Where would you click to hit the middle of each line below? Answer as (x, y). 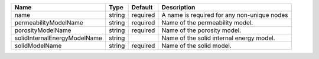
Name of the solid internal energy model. (218, 38)
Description (178, 7)
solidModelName (38, 46)
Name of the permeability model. (207, 22)
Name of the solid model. (196, 46)
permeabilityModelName (49, 22)
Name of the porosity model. (201, 30)
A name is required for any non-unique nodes (225, 15)
